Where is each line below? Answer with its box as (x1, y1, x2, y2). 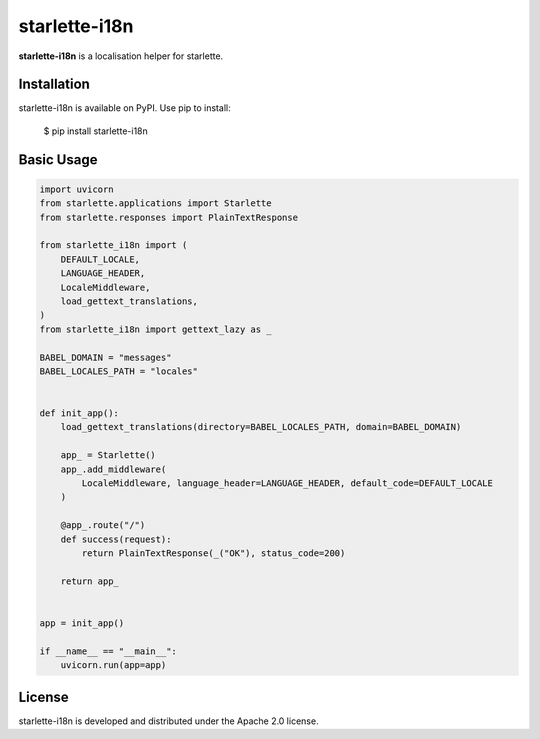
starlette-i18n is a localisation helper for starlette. (18, 50, 224, 62)
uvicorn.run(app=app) (60, 660, 167, 671)
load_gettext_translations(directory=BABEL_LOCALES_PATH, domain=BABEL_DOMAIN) (60, 421, 462, 433)
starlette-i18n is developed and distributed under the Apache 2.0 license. (18, 715, 319, 727)
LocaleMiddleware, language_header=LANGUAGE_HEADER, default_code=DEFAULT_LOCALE (81, 478, 494, 489)
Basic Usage (18, 151, 98, 168)
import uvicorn (39, 183, 114, 195)
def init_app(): (39, 408, 120, 419)
